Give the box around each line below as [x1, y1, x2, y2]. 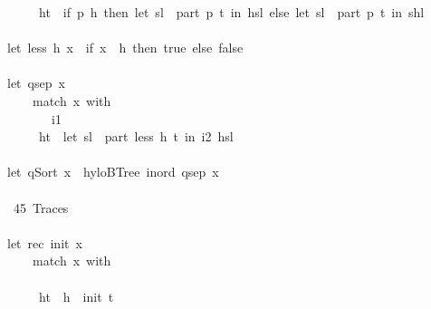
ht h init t [38, 286, 114, 305]
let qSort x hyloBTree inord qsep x [6, 162, 219, 181]
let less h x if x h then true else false [6, 38, 244, 57]
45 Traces [13, 198, 69, 217]
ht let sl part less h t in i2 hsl [38, 127, 234, 146]
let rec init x [6, 233, 82, 252]
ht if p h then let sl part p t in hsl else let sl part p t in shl [38, 3, 425, 21]
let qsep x [6, 73, 65, 92]
